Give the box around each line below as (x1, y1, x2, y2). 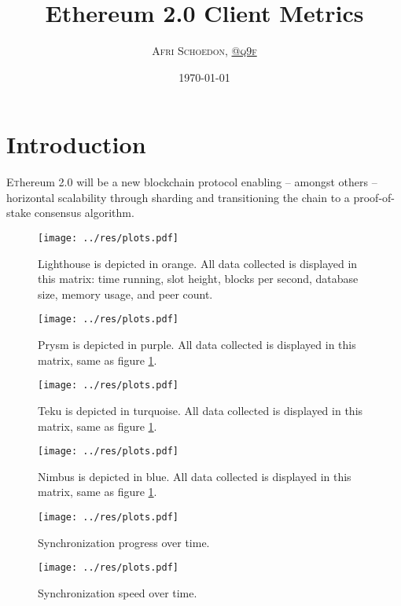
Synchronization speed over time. (38, 584, 197, 600)
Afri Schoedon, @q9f (152, 42, 257, 59)
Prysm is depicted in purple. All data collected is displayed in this (38, 336, 356, 353)
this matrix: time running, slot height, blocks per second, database (38, 270, 359, 287)
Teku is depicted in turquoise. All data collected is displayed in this (38, 402, 363, 418)
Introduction (6, 128, 146, 160)
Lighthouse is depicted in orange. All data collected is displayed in (38, 255, 358, 271)
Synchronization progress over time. (38, 534, 210, 550)
